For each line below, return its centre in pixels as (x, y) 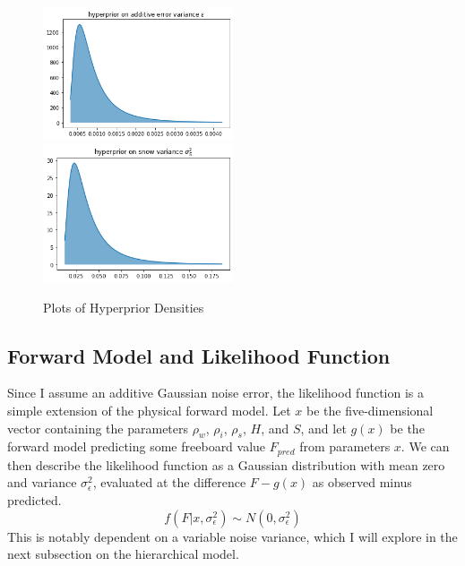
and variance (42, 482)
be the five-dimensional (370, 410)
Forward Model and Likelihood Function (199, 355)
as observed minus (362, 482)
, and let (323, 428)
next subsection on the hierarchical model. (123, 554)
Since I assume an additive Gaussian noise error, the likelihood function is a (216, 393)
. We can (425, 446)
